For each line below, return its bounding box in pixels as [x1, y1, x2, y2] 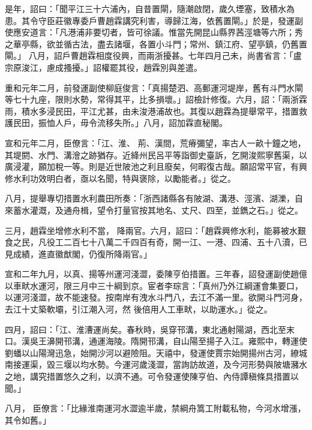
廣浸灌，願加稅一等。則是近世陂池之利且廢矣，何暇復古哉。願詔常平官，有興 [5, 160, 307, 173]
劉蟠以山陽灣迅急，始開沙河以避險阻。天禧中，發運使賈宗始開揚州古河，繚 [5, 346, 299, 359]
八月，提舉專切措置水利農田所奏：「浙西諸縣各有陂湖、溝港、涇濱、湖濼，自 [5, 192, 303, 205]
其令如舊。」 [5, 413, 51, 426]
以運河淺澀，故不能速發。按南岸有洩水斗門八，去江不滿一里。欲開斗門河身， [5, 291, 307, 303]
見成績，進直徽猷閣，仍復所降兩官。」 [5, 247, 152, 260]
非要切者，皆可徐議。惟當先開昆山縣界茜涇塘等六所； [84, 26, 295, 38]
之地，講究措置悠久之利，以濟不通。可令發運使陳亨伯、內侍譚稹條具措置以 [5, 370, 299, 383]
